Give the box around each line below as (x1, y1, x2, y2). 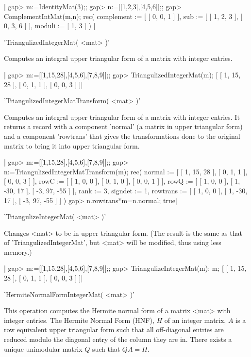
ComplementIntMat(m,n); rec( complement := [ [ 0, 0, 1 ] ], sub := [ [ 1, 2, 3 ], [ (4, 11, 243, 21)
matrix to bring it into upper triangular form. (4, 140, 140, 150)
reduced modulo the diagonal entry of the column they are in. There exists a (4, 334, 232, 344)
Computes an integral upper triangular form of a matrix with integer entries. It (4, 112, 240, 122)
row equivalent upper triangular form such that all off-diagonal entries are (4, 324, 224, 335)
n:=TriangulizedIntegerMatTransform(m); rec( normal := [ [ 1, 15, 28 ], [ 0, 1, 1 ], (4, 166, 248, 176)
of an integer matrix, (164, 315, 226, 325)
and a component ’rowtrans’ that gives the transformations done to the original (4, 131, 240, 141)
